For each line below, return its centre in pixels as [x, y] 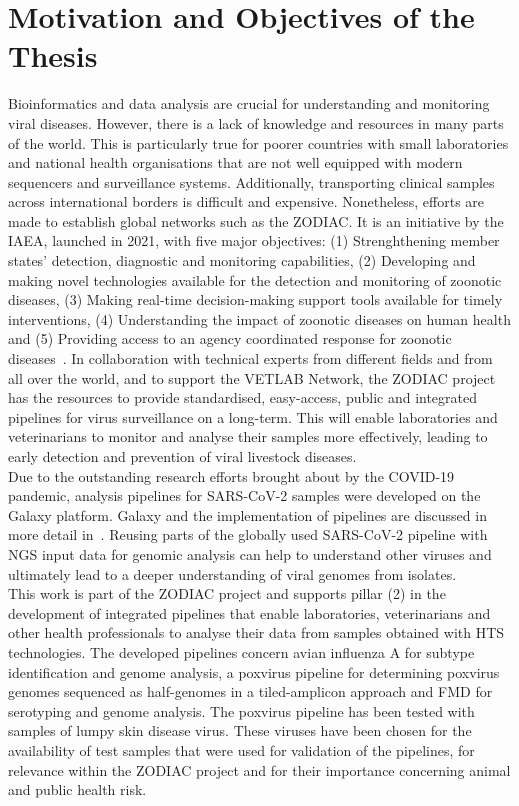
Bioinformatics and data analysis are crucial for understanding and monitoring [249, 103]
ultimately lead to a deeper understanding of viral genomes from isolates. [232, 573]
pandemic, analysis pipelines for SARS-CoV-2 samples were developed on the [244, 495]
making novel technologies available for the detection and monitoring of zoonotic [255, 279]
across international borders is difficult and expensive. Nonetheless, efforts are [246, 201]
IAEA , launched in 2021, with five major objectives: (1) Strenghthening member [254, 240]
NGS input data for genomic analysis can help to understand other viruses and [250, 553]
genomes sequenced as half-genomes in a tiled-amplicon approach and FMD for [250, 691]
